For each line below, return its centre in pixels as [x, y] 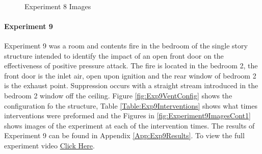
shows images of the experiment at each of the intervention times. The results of [129, 125]
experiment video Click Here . [49, 145]
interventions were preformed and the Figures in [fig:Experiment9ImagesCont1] [127, 116]
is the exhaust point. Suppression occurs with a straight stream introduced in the [131, 85]
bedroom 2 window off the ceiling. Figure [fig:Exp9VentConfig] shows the [118, 95]
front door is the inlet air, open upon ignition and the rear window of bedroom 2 [130, 75]
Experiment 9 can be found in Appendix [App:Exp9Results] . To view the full [124, 135]
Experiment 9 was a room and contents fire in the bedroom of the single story [126, 45]
